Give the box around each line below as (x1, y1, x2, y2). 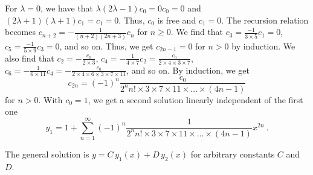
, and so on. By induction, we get (126, 63, 250, 76)
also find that (5, 51, 54, 64)
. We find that (170, 25, 224, 38)
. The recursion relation (221, 13, 309, 26)
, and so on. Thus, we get (59, 39, 153, 52)
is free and (157, 13, 196, 26)
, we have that (40, 2, 94, 14)
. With (38, 93, 63, 106)
